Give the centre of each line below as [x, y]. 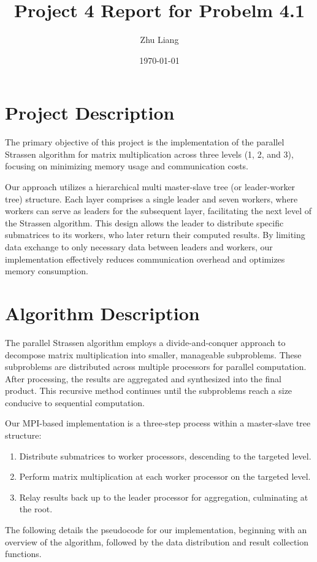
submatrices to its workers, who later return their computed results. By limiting [155, 235]
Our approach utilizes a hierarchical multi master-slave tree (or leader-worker [150, 187]
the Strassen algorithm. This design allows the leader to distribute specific [144, 222]
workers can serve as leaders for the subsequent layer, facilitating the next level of [158, 211]
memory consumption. [47, 271]
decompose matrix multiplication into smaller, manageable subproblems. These [153, 354]
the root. [36, 509]
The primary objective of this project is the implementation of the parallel [145, 142]
